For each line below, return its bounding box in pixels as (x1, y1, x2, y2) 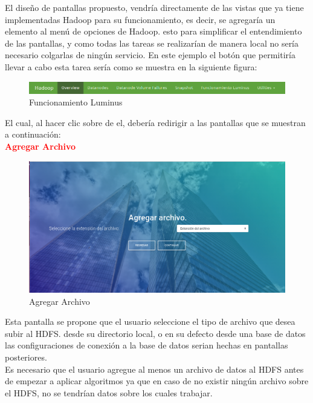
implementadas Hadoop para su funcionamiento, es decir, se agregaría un (5, 13, 276, 25)
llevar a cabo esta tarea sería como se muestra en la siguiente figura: (5, 60, 257, 73)
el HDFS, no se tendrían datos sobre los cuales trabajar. (5, 386, 213, 399)
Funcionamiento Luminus (29, 96, 123, 108)
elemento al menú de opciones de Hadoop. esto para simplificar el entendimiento (5, 25, 302, 38)
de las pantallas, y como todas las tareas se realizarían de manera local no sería (5, 36, 299, 49)
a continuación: (5, 128, 61, 141)
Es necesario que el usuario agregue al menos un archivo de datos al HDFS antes (5, 362, 304, 375)
